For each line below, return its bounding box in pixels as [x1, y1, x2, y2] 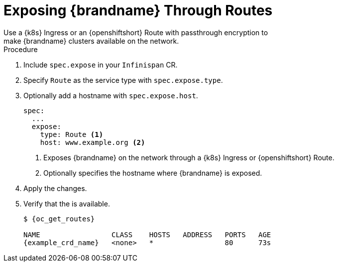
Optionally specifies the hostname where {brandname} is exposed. [43, 168, 262, 177]
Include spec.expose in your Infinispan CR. [23, 60, 178, 69]
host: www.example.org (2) [40, 138, 145, 146]
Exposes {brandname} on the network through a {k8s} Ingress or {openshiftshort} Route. [43, 153, 335, 162]
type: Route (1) [40, 130, 104, 138]
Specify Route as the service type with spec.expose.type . [23, 75, 223, 84]
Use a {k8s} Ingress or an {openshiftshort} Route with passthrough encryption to [3, 28, 268, 37]
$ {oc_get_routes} [23, 214, 95, 223]
